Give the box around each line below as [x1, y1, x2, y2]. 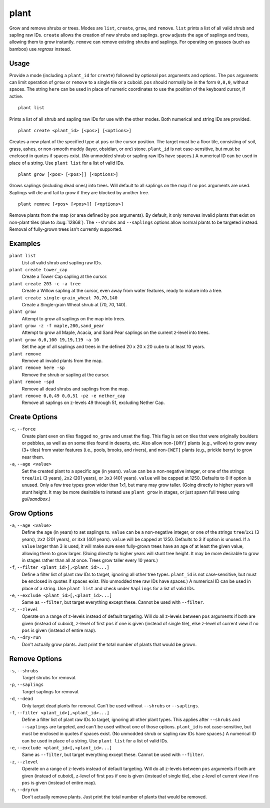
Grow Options [9, 509, 53, 518]
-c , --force [9, 426, 36, 432]
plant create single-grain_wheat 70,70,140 [9, 295, 117, 300]
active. [9, 93, 23, 99]
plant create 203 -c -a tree [9, 281, 81, 286]
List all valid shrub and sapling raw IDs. [21, 259, 102, 265]
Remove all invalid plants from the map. [21, 358, 103, 364]
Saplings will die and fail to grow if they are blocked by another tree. [9, 189, 149, 195]
